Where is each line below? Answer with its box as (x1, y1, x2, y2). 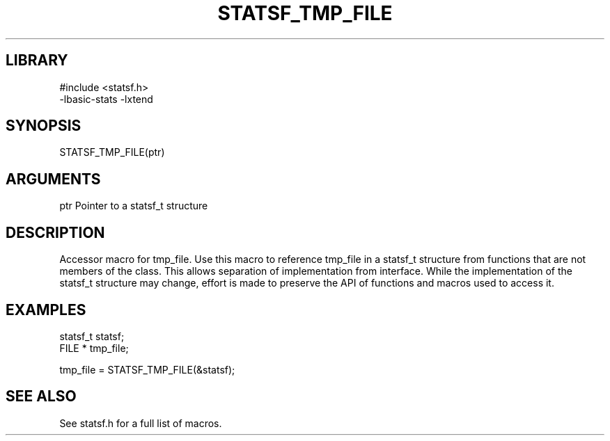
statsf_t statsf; (59, 330, 125, 342)
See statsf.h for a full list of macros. (59, 417, 222, 429)
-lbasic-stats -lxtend (59, 93, 153, 105)
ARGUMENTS (6, 170, 101, 188)
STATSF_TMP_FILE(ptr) (59, 146, 165, 159)
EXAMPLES (6, 300, 86, 319)
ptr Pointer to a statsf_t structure (59, 200, 208, 212)
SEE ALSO (6, 387, 77, 406)
